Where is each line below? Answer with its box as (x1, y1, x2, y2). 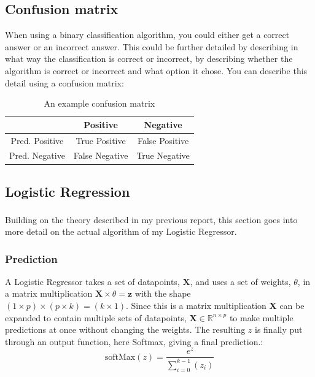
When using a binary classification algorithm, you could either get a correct (5, 28, 290, 41)
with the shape (134, 287, 191, 300)
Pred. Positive (10, 134, 64, 147)
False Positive (137, 134, 189, 147)
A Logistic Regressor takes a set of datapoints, (5, 275, 180, 288)
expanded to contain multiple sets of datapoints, (5, 311, 187, 324)
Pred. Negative (9, 149, 65, 162)
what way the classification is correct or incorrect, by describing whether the (5, 52, 293, 65)
